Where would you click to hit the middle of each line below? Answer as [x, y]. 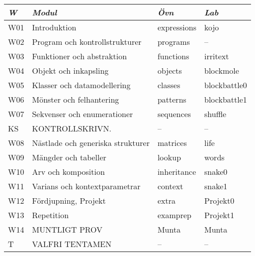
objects [170, 70]
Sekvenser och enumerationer [83, 114]
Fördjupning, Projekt [69, 200]
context [170, 186]
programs [173, 42]
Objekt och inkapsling [70, 70]
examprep [174, 215]
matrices [172, 143]
